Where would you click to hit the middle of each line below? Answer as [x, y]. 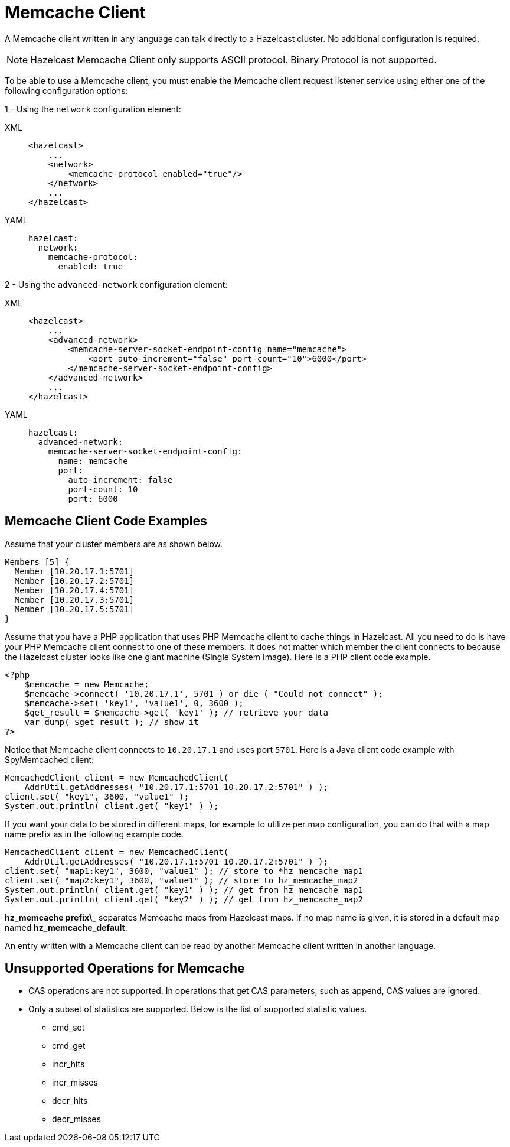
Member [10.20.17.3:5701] [74, 600]
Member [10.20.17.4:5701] [74, 590]
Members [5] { [37, 562]
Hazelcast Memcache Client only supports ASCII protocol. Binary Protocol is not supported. [233, 59]
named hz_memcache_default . [66, 927]
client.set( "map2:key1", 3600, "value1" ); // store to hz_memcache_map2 [182, 880]
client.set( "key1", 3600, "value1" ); [97, 796]
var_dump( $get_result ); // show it [112, 722]
